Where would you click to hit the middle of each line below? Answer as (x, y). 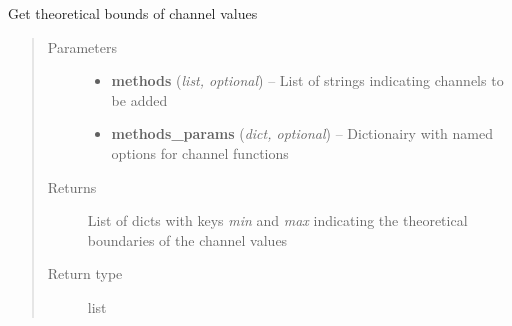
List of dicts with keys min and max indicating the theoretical (277, 220)
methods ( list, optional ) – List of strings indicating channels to (307, 80)
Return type (85, 273)
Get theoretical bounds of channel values (133, 13)
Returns (72, 186)
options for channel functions (200, 152)
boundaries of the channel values (187, 239)
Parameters (82, 46)
